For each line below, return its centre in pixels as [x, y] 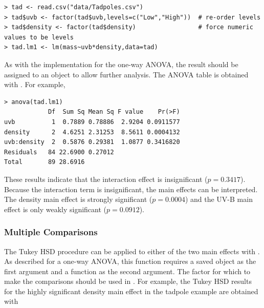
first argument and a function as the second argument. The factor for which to [127, 271]
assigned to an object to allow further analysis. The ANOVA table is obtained [126, 74]
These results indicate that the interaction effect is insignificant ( [106, 179]
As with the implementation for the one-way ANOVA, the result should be [121, 64]
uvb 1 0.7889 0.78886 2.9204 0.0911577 [92, 122]
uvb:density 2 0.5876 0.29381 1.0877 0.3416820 [92, 142]
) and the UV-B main [219, 199]
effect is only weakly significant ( [56, 209]
